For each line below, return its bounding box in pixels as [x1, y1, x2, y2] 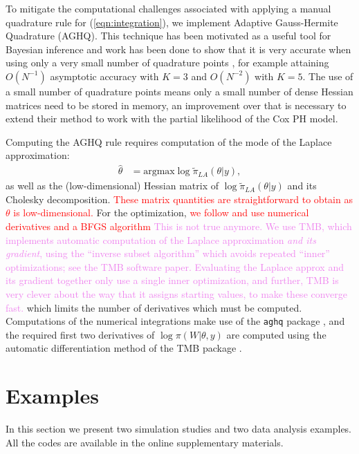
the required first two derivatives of [6, 327, 155, 341]
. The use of [302, 68, 353, 83]
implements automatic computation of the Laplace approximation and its [6, 232, 316, 247]
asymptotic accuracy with [50, 68, 159, 83]
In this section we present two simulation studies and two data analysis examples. [6, 422, 352, 436]
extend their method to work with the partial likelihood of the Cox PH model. [6, 111, 338, 126]
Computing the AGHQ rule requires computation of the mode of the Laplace [6, 134, 332, 149]
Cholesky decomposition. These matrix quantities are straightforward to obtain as [6, 191, 353, 206]
